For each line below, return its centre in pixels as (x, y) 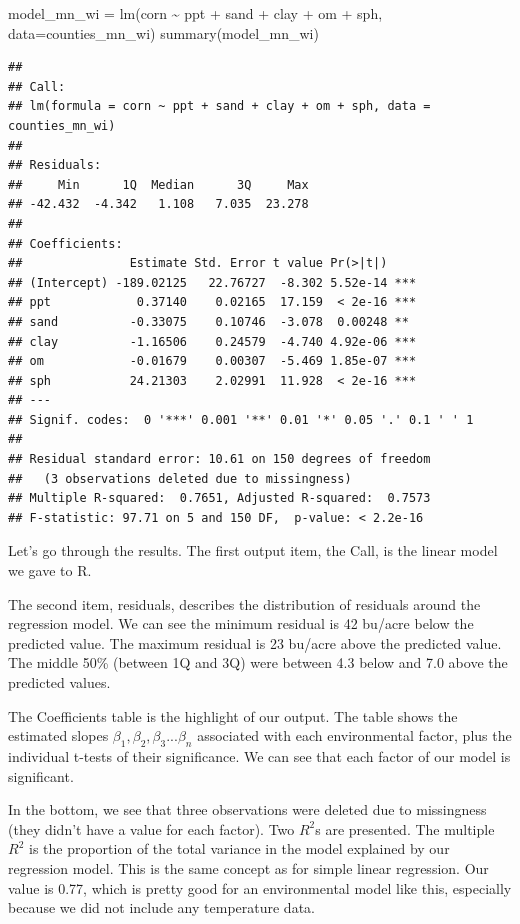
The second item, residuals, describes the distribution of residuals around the (244, 603)
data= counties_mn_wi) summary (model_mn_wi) (163, 32)
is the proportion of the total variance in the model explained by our (239, 848)
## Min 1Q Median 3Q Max (158, 184)
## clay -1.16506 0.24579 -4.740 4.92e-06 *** (212, 341)
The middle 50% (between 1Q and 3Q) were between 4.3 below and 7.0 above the (258, 662)
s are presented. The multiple (405, 828)
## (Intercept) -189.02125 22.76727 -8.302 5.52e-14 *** (212, 282)
